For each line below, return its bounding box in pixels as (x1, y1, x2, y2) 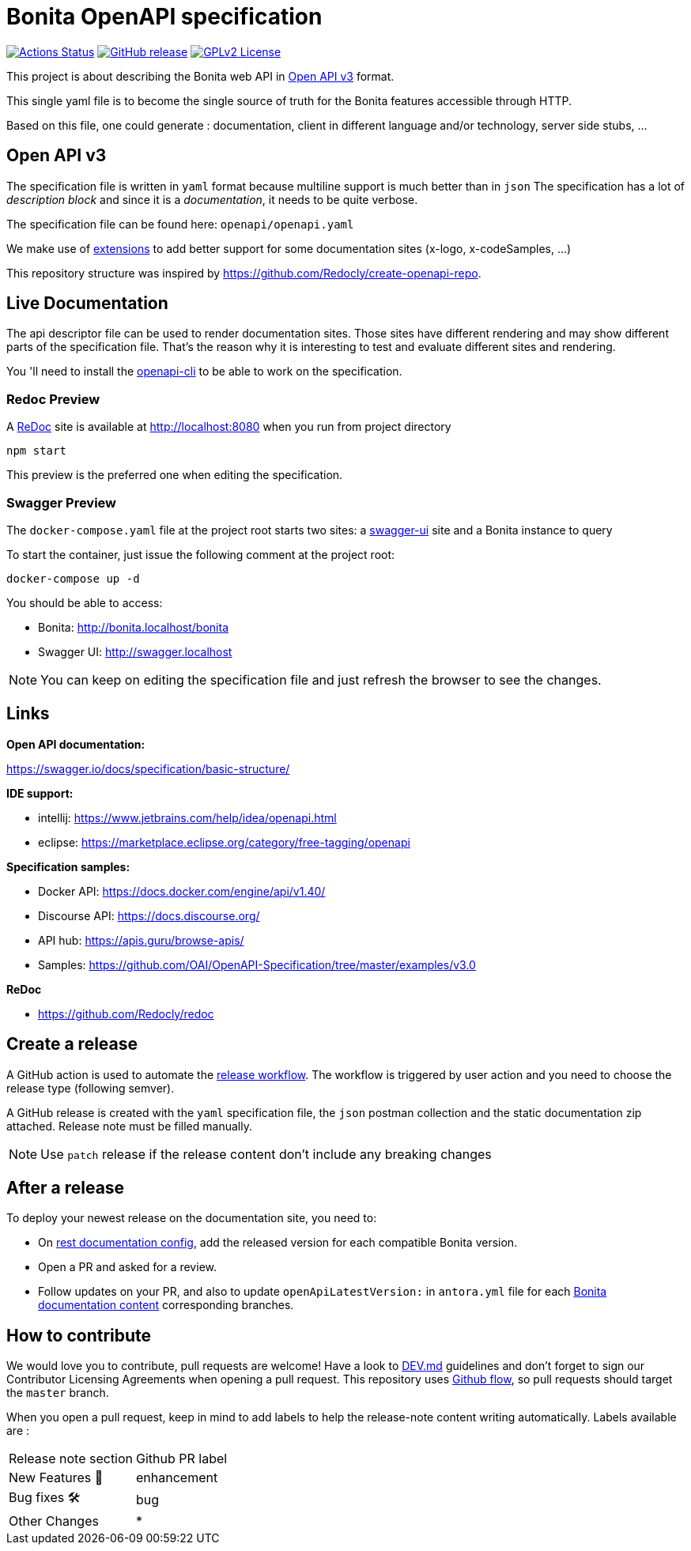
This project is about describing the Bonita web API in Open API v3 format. (6, 69, 395, 83)
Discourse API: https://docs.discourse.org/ (38, 908, 260, 923)
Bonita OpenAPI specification (6, 3, 323, 30)
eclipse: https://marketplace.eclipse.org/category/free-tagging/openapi (38, 835, 410, 849)
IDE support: (6, 786, 74, 800)
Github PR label (136, 1451, 228, 1467)
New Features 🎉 (9, 1470, 104, 1486)
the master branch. (6, 1386, 109, 1400)
